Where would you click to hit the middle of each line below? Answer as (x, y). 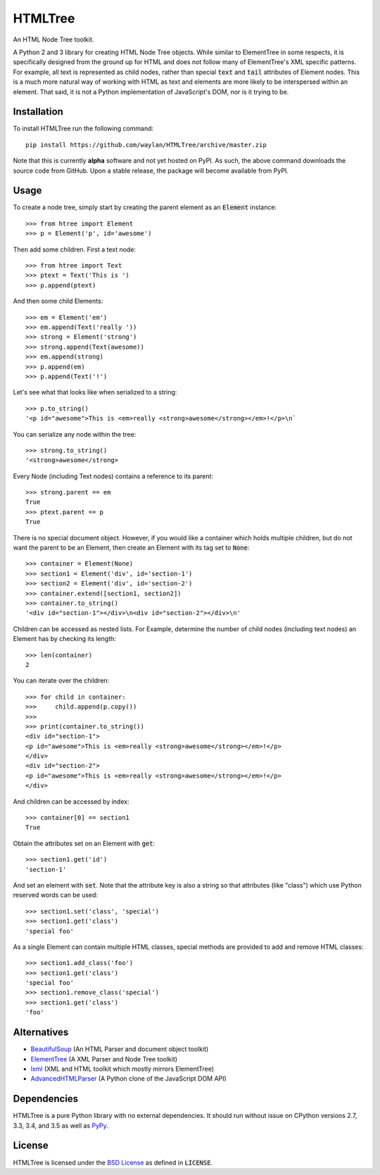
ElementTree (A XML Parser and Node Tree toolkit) (104, 1059)
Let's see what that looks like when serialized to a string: (95, 392)
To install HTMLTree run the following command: (83, 129)
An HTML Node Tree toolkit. (53, 39)
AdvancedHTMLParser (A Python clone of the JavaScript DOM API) (128, 1078)
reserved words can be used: (56, 895)
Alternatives (41, 1032)
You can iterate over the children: (61, 680)
